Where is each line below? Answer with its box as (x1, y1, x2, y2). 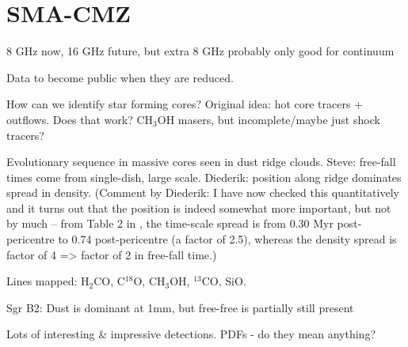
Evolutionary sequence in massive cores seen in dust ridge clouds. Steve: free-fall (6, 153, 396, 170)
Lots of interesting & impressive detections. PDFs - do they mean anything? (6, 326, 376, 342)
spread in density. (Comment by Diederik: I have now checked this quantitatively (6, 184, 399, 201)
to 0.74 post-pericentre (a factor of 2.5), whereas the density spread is (58, 231, 397, 247)
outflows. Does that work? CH (6, 111, 154, 127)
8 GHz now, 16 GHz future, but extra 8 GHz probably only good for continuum (6, 43, 395, 59)
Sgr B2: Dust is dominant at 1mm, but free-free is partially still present (6, 299, 354, 315)
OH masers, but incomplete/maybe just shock (157, 111, 380, 127)
